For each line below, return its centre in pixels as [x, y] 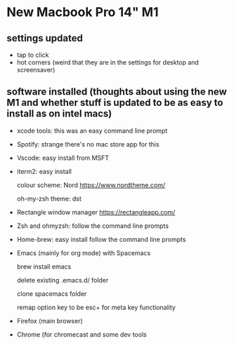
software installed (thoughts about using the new [117, 92]
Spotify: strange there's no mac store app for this [88, 144]
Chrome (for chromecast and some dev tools [82, 334]
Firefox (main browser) [50, 320]
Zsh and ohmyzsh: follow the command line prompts [93, 226]
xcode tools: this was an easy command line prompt [92, 130]
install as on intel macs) [59, 114]
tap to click [33, 55]
